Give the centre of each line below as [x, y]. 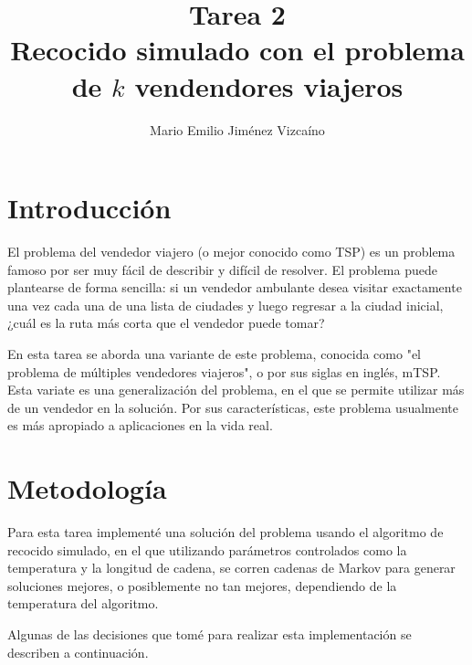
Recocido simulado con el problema [237, 50]
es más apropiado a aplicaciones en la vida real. [140, 425]
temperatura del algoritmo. [83, 603]
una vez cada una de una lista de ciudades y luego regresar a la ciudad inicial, [226, 305]
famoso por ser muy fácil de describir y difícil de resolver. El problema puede [222, 269]
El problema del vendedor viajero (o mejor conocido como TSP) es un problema [231, 252]
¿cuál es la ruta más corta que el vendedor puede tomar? [166, 323]
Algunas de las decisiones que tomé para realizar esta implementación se [210, 634]
